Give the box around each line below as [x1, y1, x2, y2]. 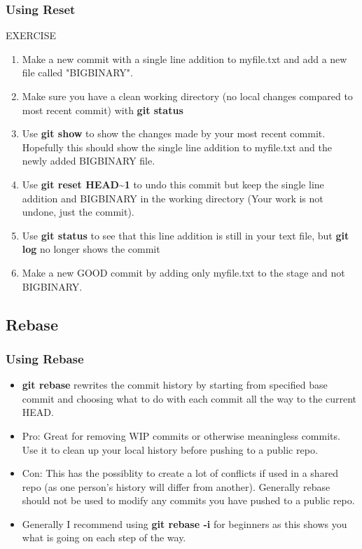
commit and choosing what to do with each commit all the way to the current [22, 391, 357, 405]
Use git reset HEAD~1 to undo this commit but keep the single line [22, 176, 324, 191]
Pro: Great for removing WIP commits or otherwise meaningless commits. [22, 428, 340, 443]
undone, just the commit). [22, 204, 134, 219]
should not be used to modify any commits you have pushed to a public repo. [22, 493, 355, 508]
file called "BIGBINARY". [22, 65, 133, 80]
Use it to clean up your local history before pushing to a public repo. [22, 442, 318, 457]
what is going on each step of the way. [22, 530, 186, 545]
